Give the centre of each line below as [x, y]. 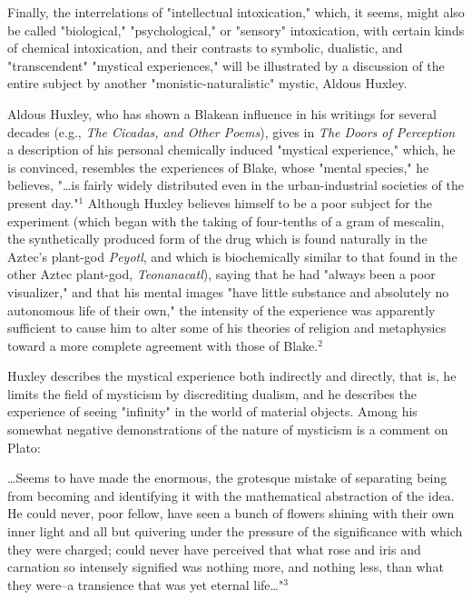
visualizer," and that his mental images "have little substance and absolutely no [228, 291]
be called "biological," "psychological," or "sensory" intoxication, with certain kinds [236, 30]
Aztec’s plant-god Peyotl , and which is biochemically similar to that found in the [232, 256]
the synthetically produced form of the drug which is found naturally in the [217, 239]
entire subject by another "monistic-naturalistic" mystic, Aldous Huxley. [207, 83]
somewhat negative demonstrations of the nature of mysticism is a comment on [228, 430]
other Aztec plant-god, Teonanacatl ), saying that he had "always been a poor [221, 274]
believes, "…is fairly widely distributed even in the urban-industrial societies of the [236, 185]
